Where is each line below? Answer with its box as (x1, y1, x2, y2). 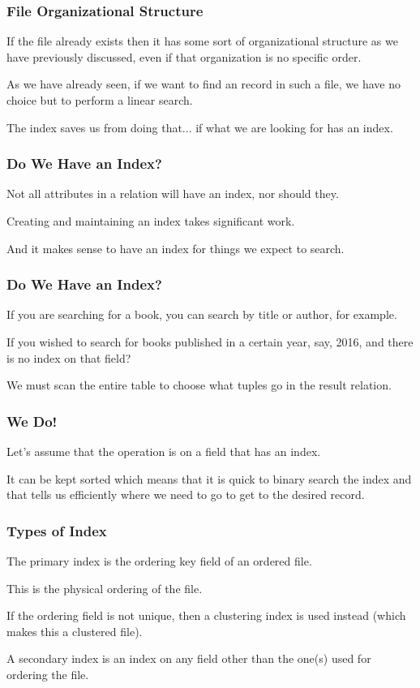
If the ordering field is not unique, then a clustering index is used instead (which (6, 607, 406, 624)
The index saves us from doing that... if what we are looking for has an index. (6, 118, 393, 135)
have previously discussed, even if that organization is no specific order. (6, 48, 362, 65)
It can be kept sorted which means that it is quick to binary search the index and (6, 470, 412, 487)
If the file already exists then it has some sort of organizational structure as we (6, 32, 398, 49)
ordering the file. (6, 665, 89, 682)
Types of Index (6, 520, 107, 540)
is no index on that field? (6, 349, 131, 366)
